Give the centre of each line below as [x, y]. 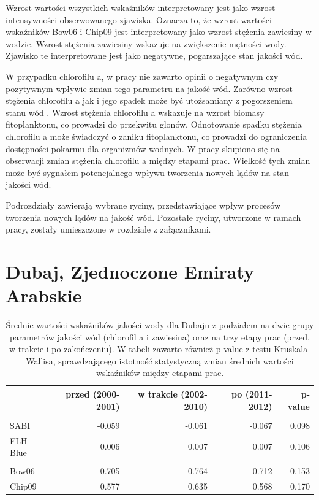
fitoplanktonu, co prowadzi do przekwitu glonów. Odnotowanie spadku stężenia [154, 124]
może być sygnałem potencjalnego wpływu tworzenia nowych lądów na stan [148, 172]
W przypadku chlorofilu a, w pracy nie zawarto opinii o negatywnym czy [142, 76]
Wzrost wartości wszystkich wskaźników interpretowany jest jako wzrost [141, 7]
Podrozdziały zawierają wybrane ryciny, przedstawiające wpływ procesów [143, 205]
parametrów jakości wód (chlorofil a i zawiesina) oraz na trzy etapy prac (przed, [159, 337]
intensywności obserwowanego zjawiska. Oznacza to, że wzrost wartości [139, 19]
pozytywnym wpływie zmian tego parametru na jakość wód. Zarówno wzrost [149, 88]
